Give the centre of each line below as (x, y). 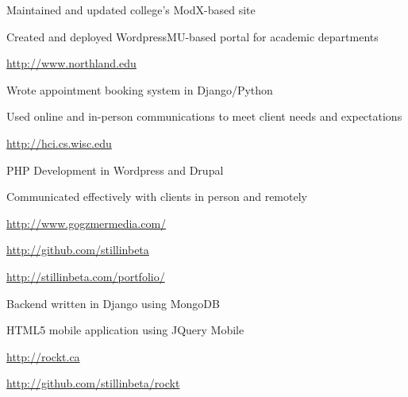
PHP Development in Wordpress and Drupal (115, 170)
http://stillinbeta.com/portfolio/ (86, 276)
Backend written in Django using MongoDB (113, 303)
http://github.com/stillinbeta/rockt (93, 383)
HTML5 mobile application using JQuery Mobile (125, 330)
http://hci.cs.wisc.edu (59, 143)
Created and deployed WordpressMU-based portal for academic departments (192, 36)
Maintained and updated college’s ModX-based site (131, 10)
